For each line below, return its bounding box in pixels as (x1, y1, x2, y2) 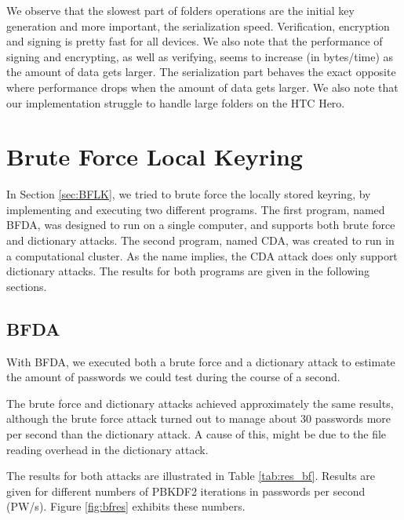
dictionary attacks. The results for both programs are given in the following (6, 263, 369, 279)
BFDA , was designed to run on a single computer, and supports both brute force (6, 216, 395, 233)
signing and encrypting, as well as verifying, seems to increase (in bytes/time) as (6, 48, 394, 64)
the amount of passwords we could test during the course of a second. (6, 369, 340, 385)
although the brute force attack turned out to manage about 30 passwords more (6, 410, 391, 427)
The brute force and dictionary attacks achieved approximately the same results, (6, 395, 394, 411)
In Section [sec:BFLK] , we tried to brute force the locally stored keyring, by (6, 186, 371, 202)
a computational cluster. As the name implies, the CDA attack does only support (6, 247, 398, 264)
